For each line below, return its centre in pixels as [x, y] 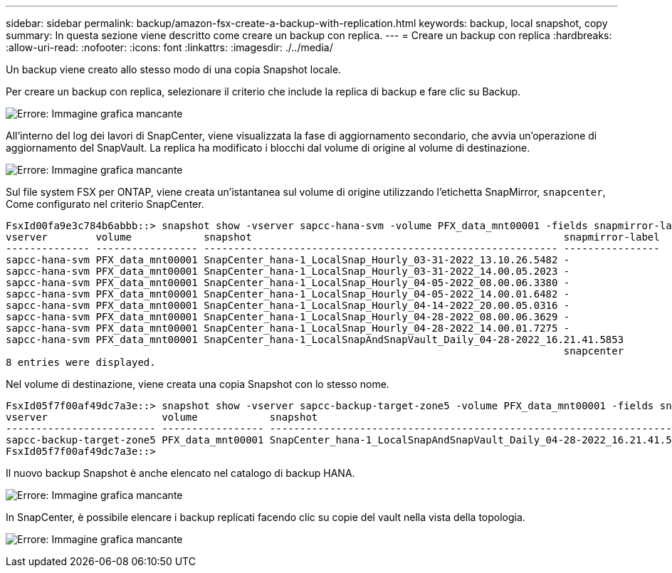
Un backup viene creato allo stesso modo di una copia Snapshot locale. [174, 69]
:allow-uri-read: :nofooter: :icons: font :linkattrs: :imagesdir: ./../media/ [169, 47]
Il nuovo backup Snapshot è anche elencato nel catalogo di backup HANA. [180, 473]
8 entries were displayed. [81, 362]
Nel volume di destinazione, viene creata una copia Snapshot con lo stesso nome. [198, 384]
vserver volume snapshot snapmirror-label [333, 237]
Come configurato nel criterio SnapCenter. [105, 204]
